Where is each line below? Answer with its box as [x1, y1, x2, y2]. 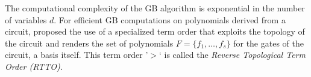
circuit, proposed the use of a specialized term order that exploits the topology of [5, 25, 305, 38]
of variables [5, 13, 47, 26]
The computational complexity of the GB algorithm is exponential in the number [5, 2, 305, 14]
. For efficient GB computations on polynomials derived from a [54, 13, 286, 26]
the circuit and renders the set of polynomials [5, 36, 174, 49]
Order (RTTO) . [5, 60, 63, 72]
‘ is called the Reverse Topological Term [159, 48, 306, 61]
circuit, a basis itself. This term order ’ [5, 48, 148, 61]
